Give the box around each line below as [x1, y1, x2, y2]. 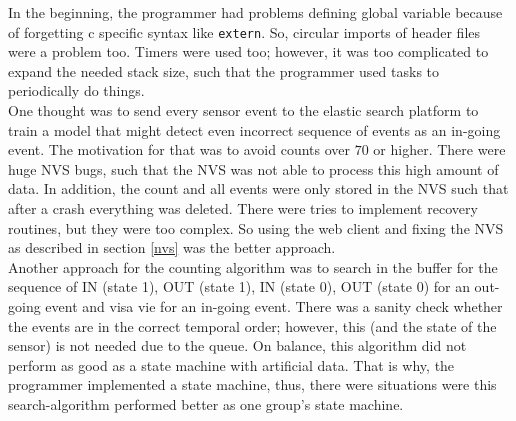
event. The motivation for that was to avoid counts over [8, 139, 351, 160]
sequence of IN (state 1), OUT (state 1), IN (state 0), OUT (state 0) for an [8, 276, 470, 297]
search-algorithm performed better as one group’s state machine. [8, 393, 404, 414]
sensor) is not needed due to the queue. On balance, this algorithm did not [8, 335, 467, 356]
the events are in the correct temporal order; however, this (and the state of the [8, 315, 497, 336]
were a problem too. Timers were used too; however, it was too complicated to [8, 41, 489, 62]
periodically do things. [8, 80, 145, 101]
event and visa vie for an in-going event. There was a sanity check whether [45, 295, 503, 316]
